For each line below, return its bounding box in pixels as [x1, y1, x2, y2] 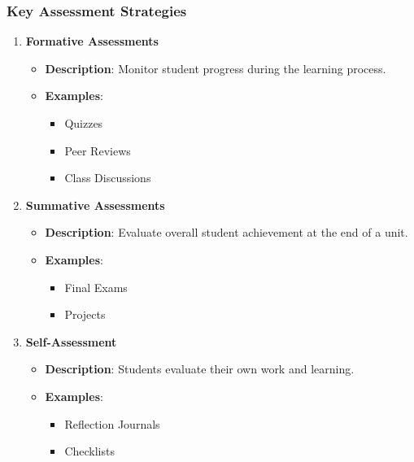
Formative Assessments [25, 33, 159, 50]
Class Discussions [64, 169, 151, 186]
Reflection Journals [64, 415, 160, 432]
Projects [64, 306, 106, 323]
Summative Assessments [25, 196, 165, 213]
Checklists [64, 442, 115, 460]
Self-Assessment [25, 333, 117, 350]
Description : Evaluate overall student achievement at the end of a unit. [45, 224, 408, 241]
